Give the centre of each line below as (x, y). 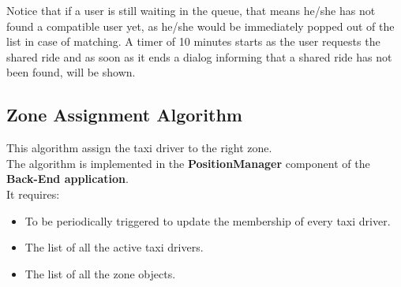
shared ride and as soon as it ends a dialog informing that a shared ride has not (199, 56)
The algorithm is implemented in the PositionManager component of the (188, 163)
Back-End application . (67, 179)
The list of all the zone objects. (100, 273)
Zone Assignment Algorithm (124, 115)
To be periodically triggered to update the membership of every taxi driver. (208, 220)
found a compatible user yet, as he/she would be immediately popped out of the (200, 26)
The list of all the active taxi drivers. (114, 247)
